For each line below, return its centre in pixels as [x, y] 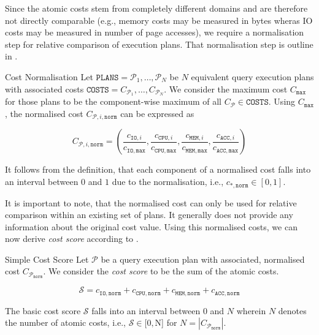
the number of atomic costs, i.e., [65, 322]
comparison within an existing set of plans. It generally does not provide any [149, 215]
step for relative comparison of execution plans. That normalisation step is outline [159, 44]
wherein [251, 310]
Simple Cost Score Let [47, 259]
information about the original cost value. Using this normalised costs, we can [151, 226]
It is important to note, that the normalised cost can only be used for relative [151, 202]
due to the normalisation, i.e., [168, 182]
